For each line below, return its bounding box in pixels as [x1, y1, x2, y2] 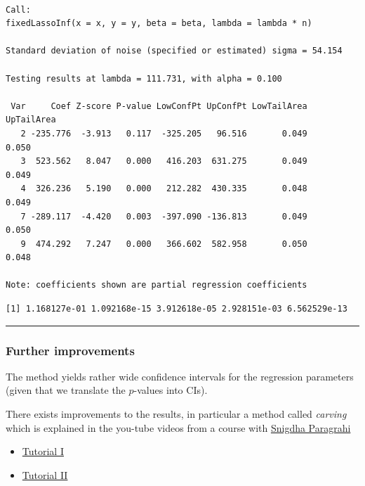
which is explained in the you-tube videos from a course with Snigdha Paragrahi [6, 420, 351, 435]
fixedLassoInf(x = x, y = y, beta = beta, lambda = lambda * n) [6, 18, 312, 29]
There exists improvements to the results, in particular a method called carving [6, 407, 347, 421]
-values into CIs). [133, 383, 208, 397]
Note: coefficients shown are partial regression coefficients [6, 280, 307, 290]
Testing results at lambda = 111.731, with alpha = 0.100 [6, 73, 282, 84]
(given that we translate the [6, 383, 126, 397]
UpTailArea [6, 115, 56, 125]
